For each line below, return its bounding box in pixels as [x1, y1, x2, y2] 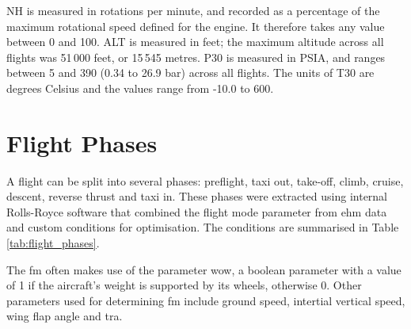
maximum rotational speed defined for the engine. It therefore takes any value [6, 17, 385, 34]
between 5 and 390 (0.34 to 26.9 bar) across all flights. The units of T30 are [6, 64, 375, 81]
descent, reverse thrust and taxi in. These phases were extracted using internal [6, 188, 388, 205]
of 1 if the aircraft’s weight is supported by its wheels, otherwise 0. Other [6, 277, 362, 293]
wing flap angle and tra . [6, 308, 123, 324]
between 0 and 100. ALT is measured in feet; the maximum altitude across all [6, 33, 384, 50]
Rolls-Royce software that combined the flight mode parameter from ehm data [6, 203, 387, 220]
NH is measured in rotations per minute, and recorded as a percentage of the [6, 2, 380, 18]
